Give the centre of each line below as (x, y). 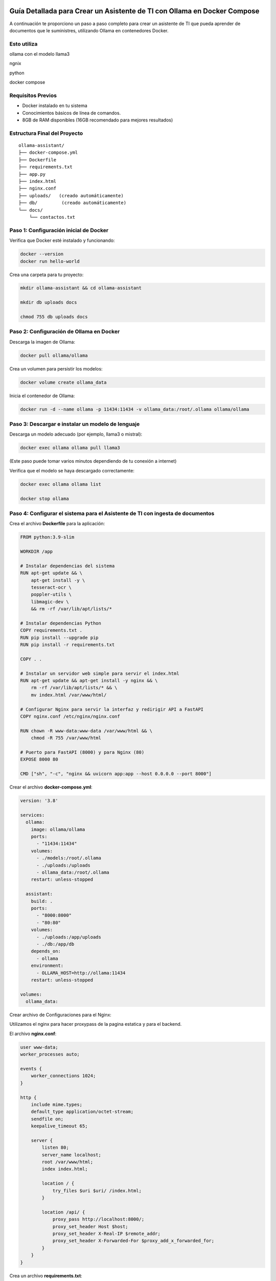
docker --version (42, 254)
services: (32, 815)
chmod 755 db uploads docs (54, 317)
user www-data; (39, 1047)
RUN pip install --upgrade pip (60, 637)
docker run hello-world (50, 261)
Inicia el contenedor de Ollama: (42, 396)
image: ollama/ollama (58, 829)
